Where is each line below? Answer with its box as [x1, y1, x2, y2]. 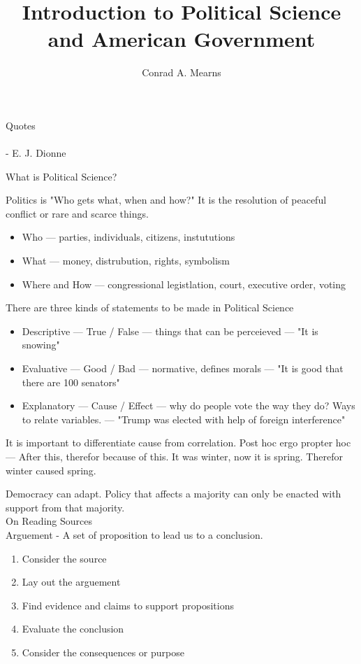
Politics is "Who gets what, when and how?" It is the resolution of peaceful [6, 192, 327, 207]
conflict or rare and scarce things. [6, 206, 149, 220]
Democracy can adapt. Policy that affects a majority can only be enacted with [6, 486, 341, 501]
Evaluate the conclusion [22, 621, 124, 636]
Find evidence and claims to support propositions [22, 598, 234, 612]
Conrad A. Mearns [142, 65, 221, 80]
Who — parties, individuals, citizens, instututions [22, 229, 235, 244]
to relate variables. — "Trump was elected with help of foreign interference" [22, 411, 346, 426]
